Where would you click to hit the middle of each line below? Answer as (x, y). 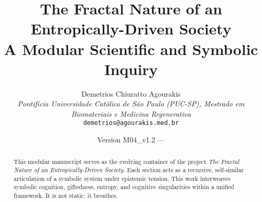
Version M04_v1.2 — (131, 140)
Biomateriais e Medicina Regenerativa (131, 113)
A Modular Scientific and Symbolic (131, 49)
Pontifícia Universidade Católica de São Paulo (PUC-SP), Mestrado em (131, 104)
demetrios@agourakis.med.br (131, 123)
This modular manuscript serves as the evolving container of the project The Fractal (126, 161)
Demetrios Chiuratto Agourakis (131, 93)
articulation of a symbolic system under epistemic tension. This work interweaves (122, 178)
